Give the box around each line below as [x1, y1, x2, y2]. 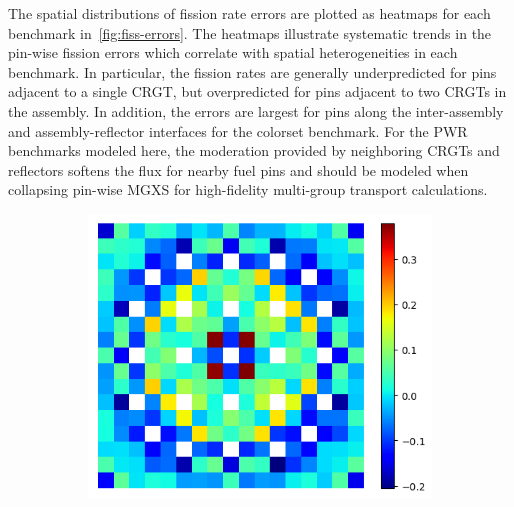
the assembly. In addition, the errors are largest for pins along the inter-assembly [8, 100, 504, 121]
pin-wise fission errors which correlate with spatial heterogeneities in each [8, 42, 458, 63]
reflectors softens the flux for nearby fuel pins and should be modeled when [8, 159, 469, 180]
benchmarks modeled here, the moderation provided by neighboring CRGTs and [8, 140, 500, 161]
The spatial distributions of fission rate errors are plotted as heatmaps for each [8, 3, 491, 23]
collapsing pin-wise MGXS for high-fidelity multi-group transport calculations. [8, 179, 488, 200]
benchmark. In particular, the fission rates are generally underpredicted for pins [8, 61, 497, 82]
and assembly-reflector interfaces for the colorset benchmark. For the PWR [8, 120, 468, 141]
